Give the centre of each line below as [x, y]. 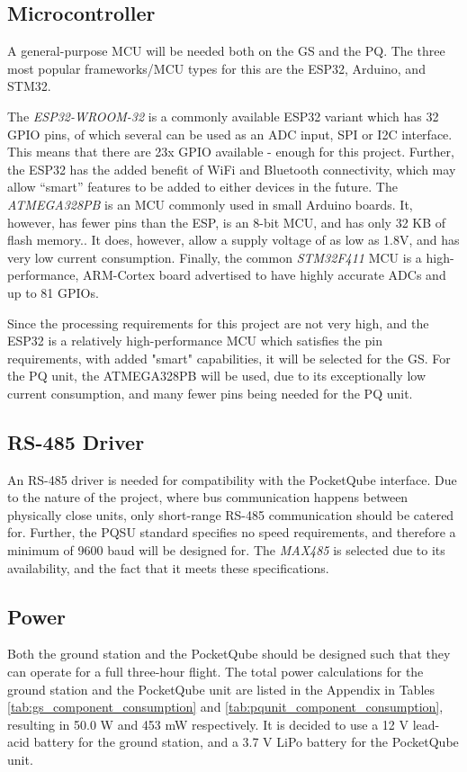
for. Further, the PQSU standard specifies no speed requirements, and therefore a [232, 532]
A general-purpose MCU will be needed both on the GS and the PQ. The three [226, 51]
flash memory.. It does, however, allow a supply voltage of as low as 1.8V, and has [233, 240]
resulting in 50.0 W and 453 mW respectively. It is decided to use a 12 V [208, 724]
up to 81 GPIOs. [53, 292]
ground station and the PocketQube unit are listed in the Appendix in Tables [221, 689]
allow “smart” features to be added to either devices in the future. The [202, 187]
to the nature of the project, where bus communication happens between [208, 497]
